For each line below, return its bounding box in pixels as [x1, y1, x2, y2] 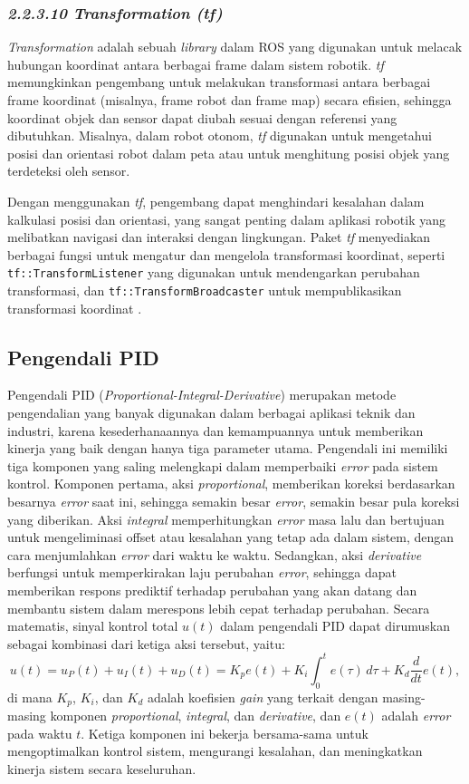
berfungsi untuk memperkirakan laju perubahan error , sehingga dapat [7, 563, 397, 582]
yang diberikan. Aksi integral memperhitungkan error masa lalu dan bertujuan [7, 509, 445, 528]
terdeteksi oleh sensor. [7, 161, 130, 180]
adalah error [381, 706, 451, 725]
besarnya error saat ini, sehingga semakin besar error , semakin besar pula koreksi [7, 492, 460, 511]
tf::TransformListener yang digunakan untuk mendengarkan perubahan [7, 263, 420, 282]
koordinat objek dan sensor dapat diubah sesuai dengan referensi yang [7, 108, 397, 127]
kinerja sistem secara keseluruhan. [7, 759, 196, 778]
